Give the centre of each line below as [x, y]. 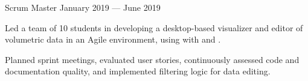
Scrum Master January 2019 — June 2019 [83, 7]
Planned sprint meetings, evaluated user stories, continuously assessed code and [152, 59]
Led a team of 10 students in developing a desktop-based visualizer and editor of [154, 27]
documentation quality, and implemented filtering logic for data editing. [138, 71]
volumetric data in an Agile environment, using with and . [113, 39]
